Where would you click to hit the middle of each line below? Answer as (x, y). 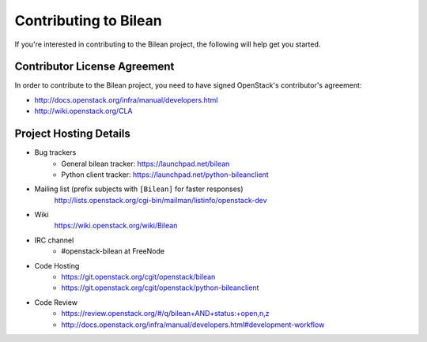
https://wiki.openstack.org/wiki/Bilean (116, 226)
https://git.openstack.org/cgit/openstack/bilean (138, 277)
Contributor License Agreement (94, 67)
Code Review (56, 302)
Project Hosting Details (72, 134)
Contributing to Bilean (88, 21)
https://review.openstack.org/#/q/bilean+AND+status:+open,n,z (165, 314)
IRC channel (54, 240)
